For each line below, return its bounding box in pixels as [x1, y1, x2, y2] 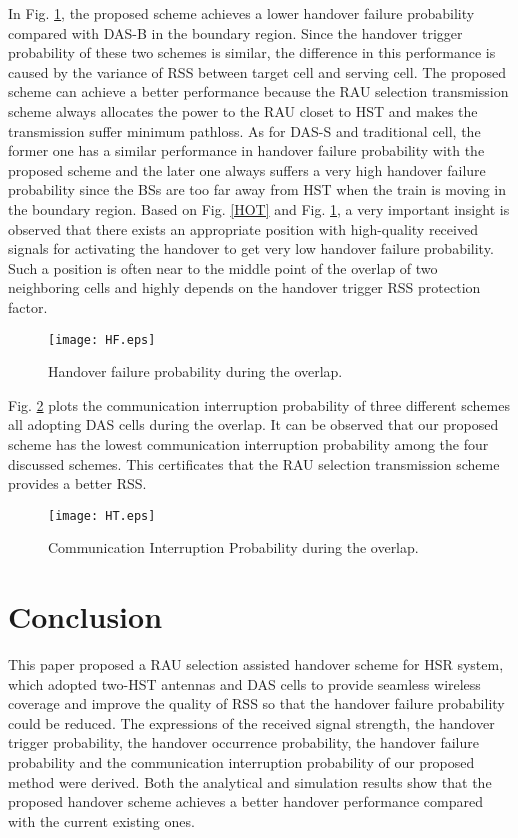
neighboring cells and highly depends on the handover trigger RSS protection [8, 277, 481, 298]
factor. [8, 296, 48, 317]
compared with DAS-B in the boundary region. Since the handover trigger [8, 22, 463, 43]
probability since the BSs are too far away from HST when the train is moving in [8, 179, 507, 200]
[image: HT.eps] [48, 508, 156, 523]
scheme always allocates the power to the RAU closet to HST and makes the [8, 100, 478, 121]
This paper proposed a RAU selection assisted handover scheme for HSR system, [8, 654, 504, 675]
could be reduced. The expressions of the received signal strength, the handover [8, 712, 495, 733]
